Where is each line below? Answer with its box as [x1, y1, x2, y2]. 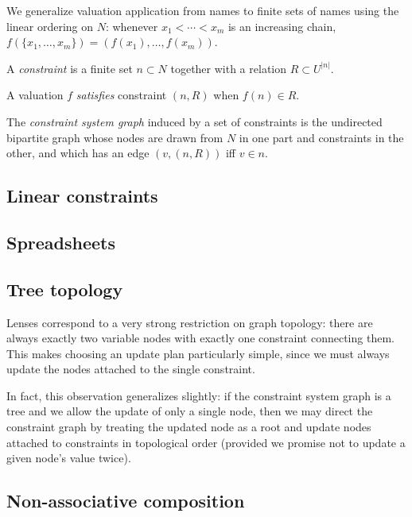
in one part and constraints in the [239, 129, 404, 145]
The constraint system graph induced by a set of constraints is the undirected [6, 113, 383, 129]
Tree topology [6, 276, 123, 301]
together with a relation [170, 60, 287, 76]
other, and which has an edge [6, 145, 150, 161]
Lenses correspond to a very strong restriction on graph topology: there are [6, 314, 373, 330]
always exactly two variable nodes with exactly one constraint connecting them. [6, 330, 395, 346]
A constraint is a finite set [6, 60, 133, 76]
